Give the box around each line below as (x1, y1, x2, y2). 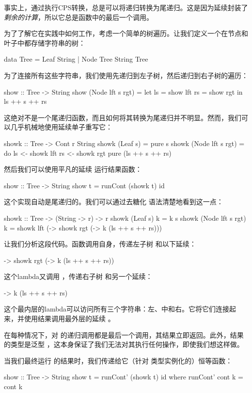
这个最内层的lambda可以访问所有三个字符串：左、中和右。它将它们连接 (4, 304, 230, 314)
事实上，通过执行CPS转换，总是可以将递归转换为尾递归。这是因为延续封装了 (4, 2, 248, 12)
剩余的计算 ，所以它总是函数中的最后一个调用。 (4, 12, 153, 22)
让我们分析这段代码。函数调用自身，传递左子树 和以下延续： (4, 239, 196, 249)
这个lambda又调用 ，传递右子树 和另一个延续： (4, 271, 153, 281)
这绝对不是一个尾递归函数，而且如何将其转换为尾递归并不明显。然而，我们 (4, 112, 241, 122)
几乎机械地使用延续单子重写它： (10, 122, 112, 132)
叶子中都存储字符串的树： (4, 37, 85, 48)
